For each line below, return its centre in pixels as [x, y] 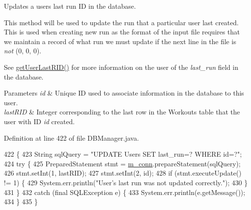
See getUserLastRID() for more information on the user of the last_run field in [121, 67]
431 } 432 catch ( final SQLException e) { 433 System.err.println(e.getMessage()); [125, 192]
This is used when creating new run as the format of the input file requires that [122, 32]
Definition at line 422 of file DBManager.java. [72, 137]
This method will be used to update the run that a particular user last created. [121, 22]
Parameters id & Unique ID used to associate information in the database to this [124, 93]
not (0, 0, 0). [23, 51]
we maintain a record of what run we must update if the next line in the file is [120, 41]
